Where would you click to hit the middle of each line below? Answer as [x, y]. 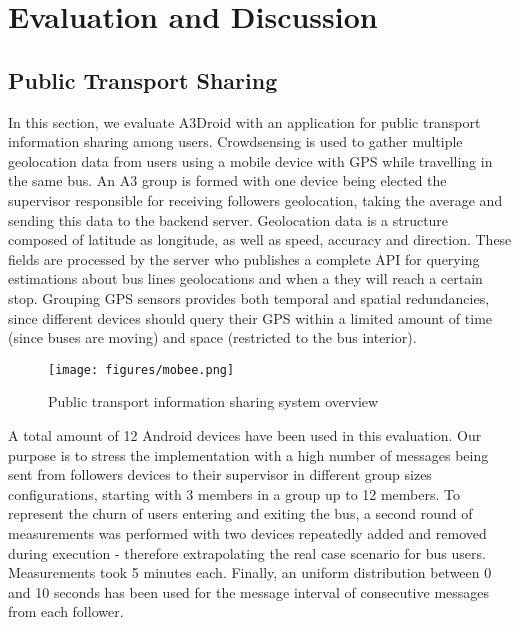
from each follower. [66, 611]
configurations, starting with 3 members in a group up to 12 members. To [234, 493]
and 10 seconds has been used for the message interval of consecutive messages [249, 591]
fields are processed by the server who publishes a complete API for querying [244, 258]
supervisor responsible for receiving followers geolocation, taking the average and [255, 199]
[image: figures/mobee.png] [141, 369]
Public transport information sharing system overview [213, 401]
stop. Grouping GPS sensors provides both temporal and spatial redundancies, [249, 297]
